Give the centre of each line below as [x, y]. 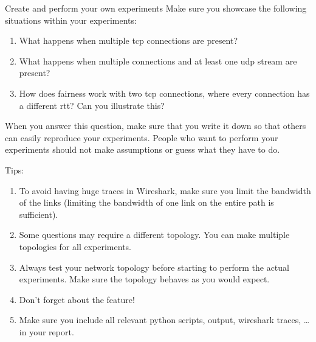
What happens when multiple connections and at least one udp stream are [158, 61]
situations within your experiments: [71, 20]
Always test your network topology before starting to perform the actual [154, 267]
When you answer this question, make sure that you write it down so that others [156, 126]
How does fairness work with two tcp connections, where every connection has [164, 93]
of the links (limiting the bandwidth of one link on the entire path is [146, 202]
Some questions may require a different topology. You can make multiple [154, 235]
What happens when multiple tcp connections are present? [129, 40]
